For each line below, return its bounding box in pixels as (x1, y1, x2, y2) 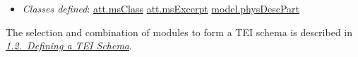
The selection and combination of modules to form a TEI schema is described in (6, 24, 353, 39)
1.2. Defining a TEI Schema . (6, 38, 132, 53)
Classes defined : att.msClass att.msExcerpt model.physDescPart (22, 1, 300, 15)
